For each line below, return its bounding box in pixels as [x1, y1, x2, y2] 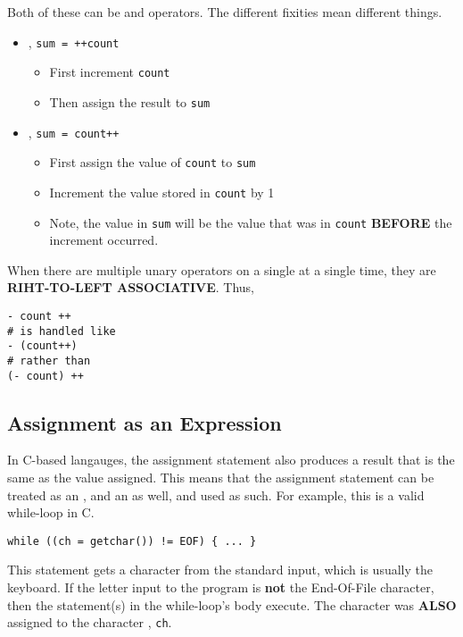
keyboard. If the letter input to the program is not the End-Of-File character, [7, 578, 434, 597]
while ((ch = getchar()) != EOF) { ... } [7, 534, 257, 548]
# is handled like [7, 324, 116, 338]
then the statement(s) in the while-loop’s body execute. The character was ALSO [7, 595, 457, 614]
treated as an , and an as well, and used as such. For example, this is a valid [7, 485, 425, 504]
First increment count [49, 63, 170, 81]
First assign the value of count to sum [49, 153, 256, 172]
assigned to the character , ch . [7, 613, 172, 632]
